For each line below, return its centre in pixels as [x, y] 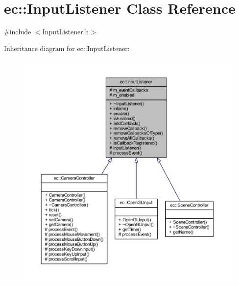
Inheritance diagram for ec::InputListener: [67, 48]
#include [18, 32]
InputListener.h [66, 32]
